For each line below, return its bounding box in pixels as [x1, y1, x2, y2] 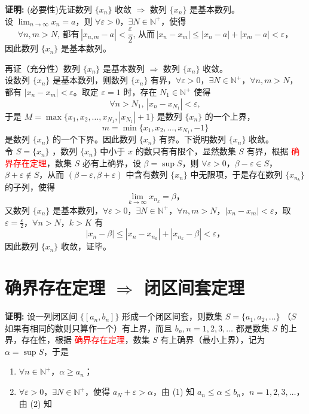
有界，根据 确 [246, 145, 300, 157]
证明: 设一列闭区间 [5, 310, 78, 322]
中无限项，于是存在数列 [190, 168, 283, 181]
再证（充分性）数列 [5, 62, 80, 74]
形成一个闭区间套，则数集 [122, 310, 223, 322]
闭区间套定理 [143, 275, 244, 300]
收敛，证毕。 [61, 240, 112, 252]
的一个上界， [204, 109, 255, 122]
